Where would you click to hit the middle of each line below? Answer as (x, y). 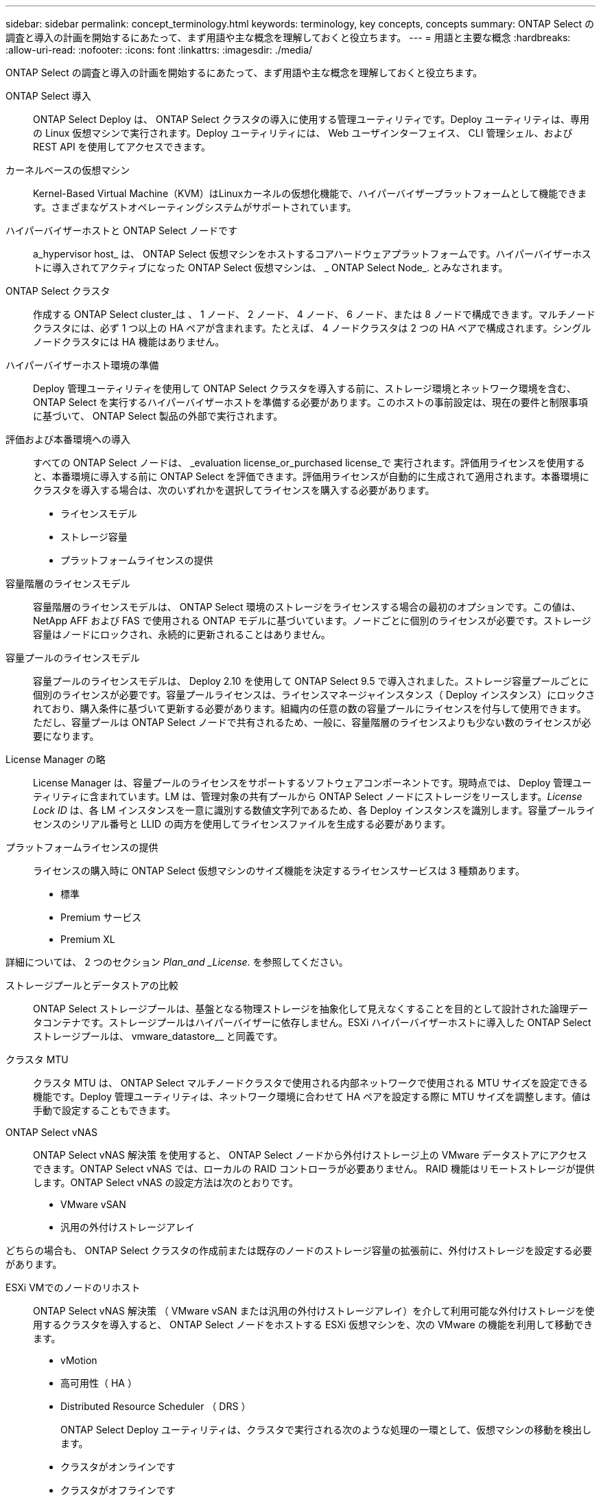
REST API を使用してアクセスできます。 (122, 147)
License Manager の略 (56, 759)
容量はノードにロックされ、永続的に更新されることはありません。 (182, 634)
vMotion (79, 1360)
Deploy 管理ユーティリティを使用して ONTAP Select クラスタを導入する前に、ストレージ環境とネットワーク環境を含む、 (305, 388)
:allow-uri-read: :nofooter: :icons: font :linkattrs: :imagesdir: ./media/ (159, 50)
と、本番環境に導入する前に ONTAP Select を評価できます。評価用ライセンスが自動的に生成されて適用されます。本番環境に (311, 476)
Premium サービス (101, 917)
